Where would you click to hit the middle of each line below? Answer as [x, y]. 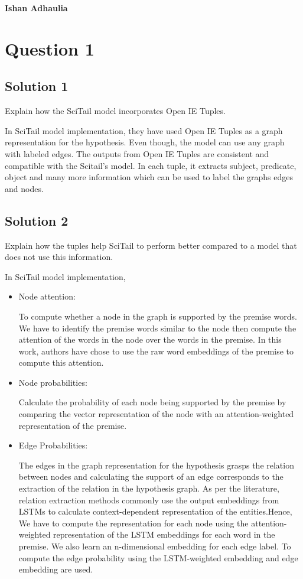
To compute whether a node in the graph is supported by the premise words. [158, 316]
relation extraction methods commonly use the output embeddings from [149, 500]
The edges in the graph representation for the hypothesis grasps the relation [156, 465]
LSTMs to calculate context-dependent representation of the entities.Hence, [155, 511]
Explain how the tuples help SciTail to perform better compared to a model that [151, 245]
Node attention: [47, 296]
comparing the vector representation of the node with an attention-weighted [156, 414]
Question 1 [50, 48]
